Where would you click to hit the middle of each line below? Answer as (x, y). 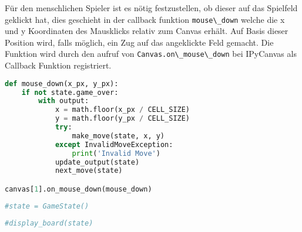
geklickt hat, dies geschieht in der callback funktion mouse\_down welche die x (145, 19)
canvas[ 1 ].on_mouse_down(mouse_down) (78, 189)
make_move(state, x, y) (118, 136)
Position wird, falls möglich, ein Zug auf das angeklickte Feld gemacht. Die (139, 42)
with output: (64, 101)
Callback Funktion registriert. (58, 65)
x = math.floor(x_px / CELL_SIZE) (123, 110)
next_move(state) (89, 171)
